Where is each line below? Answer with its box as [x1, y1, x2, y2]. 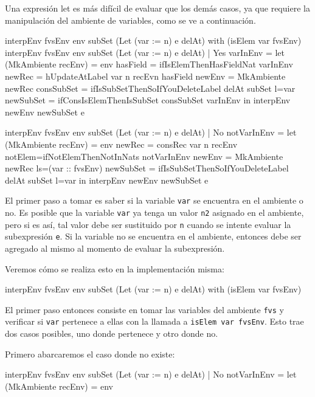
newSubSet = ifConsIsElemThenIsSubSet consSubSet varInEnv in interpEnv [5, 94, 291, 106]
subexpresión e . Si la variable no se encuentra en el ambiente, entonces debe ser [5, 230, 302, 243]
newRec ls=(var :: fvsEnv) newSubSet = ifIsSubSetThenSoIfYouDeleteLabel [5, 162, 289, 174]
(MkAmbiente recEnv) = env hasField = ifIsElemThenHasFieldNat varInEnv [5, 58, 293, 71]
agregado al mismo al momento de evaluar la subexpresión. [5, 241, 225, 254]
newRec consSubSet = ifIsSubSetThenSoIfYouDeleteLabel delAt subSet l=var [5, 81, 296, 94]
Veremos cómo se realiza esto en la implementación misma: [5, 262, 224, 275]
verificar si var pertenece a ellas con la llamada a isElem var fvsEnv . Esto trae [5, 315, 304, 328]
